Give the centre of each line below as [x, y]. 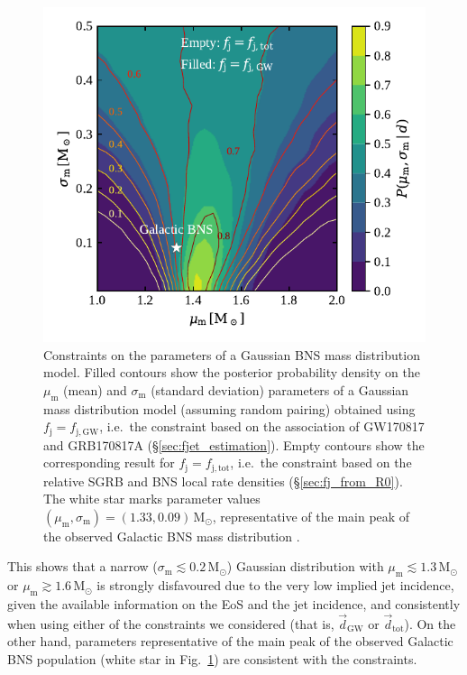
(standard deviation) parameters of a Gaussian [280, 389]
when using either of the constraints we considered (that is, [171, 623]
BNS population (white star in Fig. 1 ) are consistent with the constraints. [212, 659]
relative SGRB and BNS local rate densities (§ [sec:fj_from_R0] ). [223, 481]
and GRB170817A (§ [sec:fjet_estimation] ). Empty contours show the [234, 444]
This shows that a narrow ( [82, 566]
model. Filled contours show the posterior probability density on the [232, 372]
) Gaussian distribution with [305, 566]
